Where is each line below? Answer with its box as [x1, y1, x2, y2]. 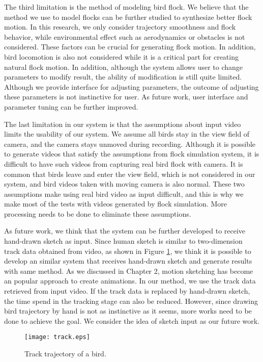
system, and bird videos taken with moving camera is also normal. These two [4, 178, 245, 189]
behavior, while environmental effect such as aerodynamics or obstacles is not [4, 31, 245, 42]
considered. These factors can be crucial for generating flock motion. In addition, [4, 41, 256, 52]
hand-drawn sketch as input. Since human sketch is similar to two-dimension [4, 236, 243, 246]
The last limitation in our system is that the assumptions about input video [4, 118, 241, 129]
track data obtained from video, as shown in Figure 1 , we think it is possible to [4, 245, 251, 256]
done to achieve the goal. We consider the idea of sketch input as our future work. [4, 315, 260, 326]
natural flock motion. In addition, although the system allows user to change [4, 61, 243, 72]
